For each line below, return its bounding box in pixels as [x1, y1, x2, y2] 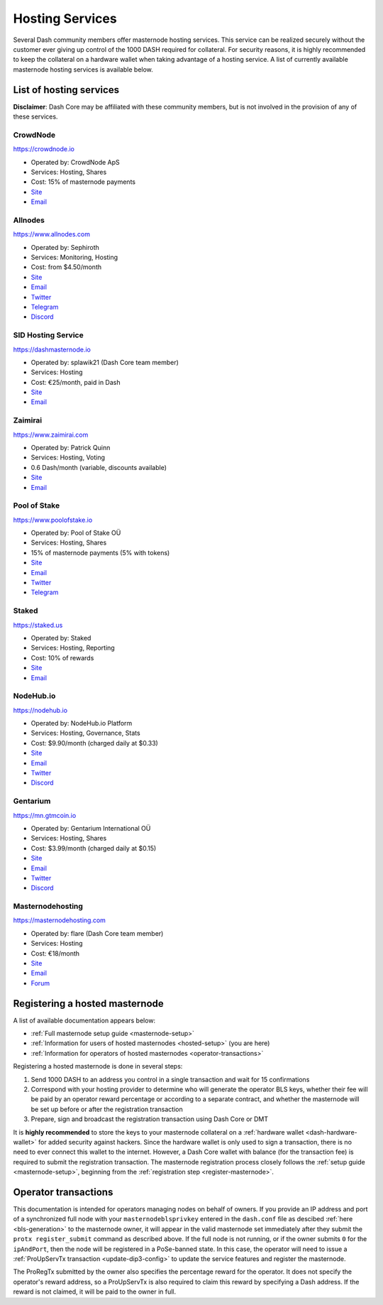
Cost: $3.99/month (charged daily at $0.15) [30, 843, 157, 852]
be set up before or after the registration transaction [30, 1105, 184, 1113]
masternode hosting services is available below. [13, 65, 154, 74]
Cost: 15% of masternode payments [30, 178, 136, 186]
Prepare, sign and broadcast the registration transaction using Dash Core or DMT [30, 1115, 269, 1123]
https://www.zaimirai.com [13, 430, 89, 439]
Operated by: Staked [30, 633, 91, 642]
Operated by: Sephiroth [30, 243, 99, 251]
